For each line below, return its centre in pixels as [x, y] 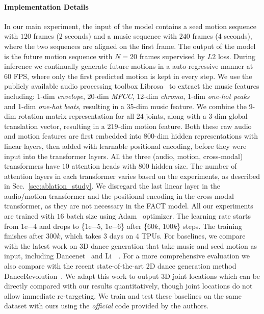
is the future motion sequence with [58, 56]
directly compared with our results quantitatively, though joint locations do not [128, 286]
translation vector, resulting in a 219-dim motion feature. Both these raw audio [128, 126]
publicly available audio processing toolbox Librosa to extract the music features [132, 86]
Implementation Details [46, 6]
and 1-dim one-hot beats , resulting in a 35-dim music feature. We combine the [125, 106]
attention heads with [104, 166]
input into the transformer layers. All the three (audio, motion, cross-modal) [124, 156]
